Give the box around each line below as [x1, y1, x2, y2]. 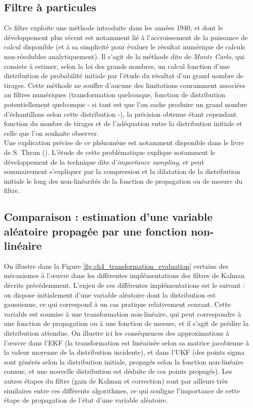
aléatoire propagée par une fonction [4, 223, 187, 238]
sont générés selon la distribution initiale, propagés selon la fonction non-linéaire [4, 356, 244, 366]
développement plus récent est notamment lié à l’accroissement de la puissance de [4, 32, 248, 42]
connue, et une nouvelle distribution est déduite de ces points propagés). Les [4, 366, 232, 376]
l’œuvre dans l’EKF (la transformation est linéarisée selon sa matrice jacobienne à [4, 337, 249, 347]
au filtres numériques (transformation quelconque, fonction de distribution [4, 89, 226, 100]
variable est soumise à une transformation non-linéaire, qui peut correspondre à [4, 308, 241, 319]
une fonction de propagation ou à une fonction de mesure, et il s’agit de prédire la [4, 318, 249, 328]
